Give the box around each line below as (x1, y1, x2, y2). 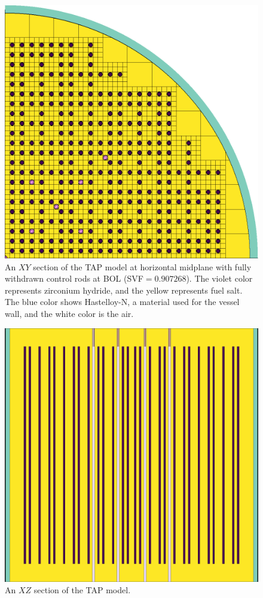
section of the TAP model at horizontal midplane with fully (33, 260, 252, 273)
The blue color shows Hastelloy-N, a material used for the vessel (5, 295, 240, 308)
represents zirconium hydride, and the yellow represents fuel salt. (5, 283, 243, 296)
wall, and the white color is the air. (5, 307, 134, 319)
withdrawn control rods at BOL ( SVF (5, 272, 143, 285)
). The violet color (186, 272, 253, 285)
